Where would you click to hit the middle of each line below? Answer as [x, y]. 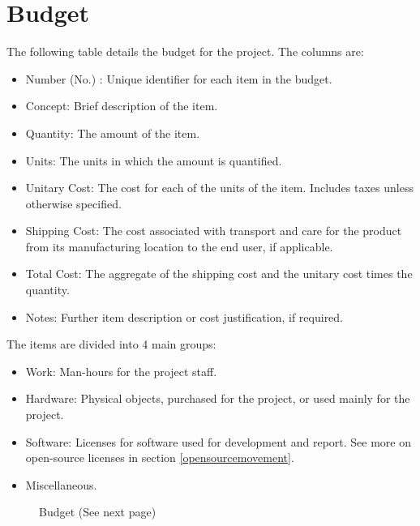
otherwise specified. [73, 203]
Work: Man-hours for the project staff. [121, 371]
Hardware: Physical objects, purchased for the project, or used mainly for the [218, 398]
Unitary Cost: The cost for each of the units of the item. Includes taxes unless [219, 188]
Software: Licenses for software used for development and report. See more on [218, 441]
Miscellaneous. [61, 484]
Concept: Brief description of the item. [122, 106]
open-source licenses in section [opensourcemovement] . [160, 458]
